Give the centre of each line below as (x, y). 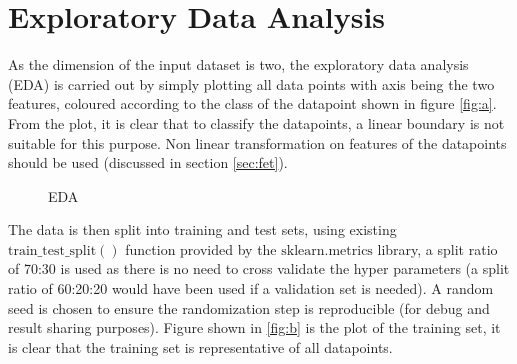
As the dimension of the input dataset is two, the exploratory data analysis (238, 64)
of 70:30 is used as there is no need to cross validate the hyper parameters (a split (259, 268)
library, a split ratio (437, 248)
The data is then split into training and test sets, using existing (202, 229)
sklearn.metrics (327, 250)
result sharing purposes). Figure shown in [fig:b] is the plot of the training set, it (254, 327)
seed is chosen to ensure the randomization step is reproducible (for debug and (249, 307)
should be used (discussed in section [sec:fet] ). (148, 162)
